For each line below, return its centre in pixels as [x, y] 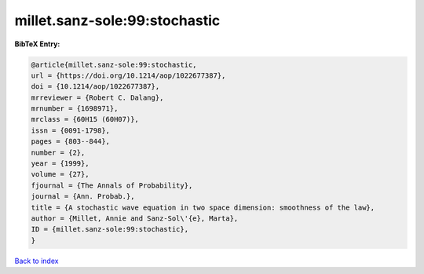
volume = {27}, [60, 174]
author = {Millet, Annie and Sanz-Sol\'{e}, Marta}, [135, 219]
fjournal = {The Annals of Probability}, [112, 185]
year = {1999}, [60, 164]
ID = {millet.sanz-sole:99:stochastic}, [110, 229]
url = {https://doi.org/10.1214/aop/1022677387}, [128, 75]
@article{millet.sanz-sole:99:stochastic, [114, 64]
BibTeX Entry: [37, 44]
